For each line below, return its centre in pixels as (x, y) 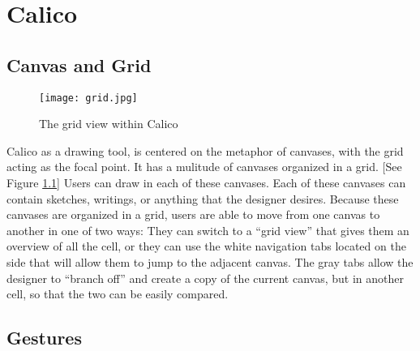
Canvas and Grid (79, 64)
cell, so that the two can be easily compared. (118, 294)
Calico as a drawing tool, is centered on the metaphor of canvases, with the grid (205, 150)
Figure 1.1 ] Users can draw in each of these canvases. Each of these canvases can (206, 183)
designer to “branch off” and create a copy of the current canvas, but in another (205, 278)
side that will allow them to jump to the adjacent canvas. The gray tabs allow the (210, 261)
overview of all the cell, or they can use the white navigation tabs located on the (206, 246)
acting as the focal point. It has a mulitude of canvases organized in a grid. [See (204, 167)
